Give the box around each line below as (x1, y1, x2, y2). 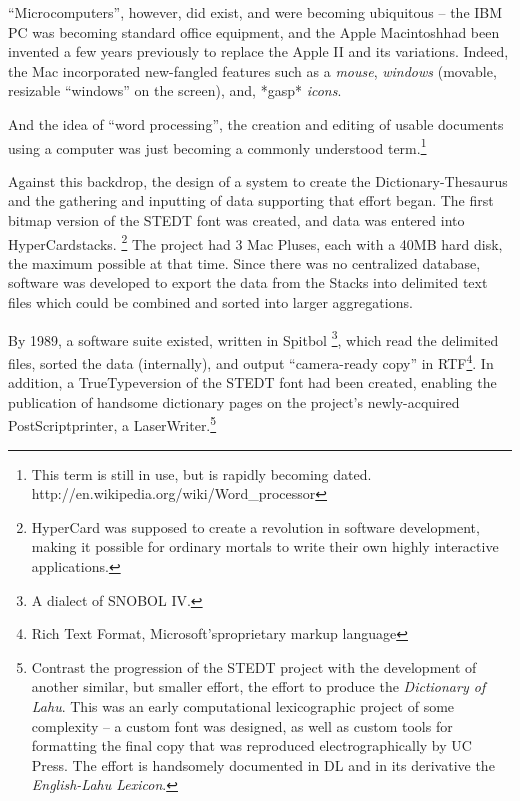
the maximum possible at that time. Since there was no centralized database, (8, 252, 481, 273)
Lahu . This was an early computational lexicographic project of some (31, 695, 455, 716)
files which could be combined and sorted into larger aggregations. (8, 292, 413, 313)
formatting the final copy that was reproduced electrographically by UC (31, 735, 472, 756)
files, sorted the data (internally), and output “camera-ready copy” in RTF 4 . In (8, 349, 494, 373)
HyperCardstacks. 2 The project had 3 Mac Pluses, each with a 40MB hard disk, (8, 230, 503, 254)
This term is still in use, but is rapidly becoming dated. (31, 463, 372, 484)
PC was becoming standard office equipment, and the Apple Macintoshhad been (8, 21, 500, 42)
